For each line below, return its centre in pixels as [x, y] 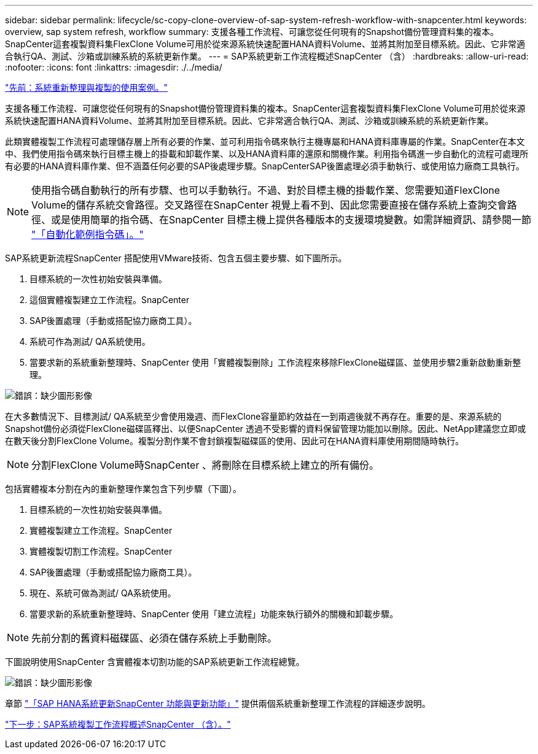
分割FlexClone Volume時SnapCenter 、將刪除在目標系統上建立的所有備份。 [205, 465]
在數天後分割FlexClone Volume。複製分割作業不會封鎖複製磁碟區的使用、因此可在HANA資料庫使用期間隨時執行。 [235, 441]
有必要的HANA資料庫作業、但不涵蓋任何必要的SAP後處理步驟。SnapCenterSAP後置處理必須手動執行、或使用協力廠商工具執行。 [265, 166]
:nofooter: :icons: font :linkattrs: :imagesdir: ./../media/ [114, 67]
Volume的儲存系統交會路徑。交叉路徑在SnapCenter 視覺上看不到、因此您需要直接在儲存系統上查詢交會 [269, 205]
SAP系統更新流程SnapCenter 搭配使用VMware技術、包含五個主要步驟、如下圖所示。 [176, 258]
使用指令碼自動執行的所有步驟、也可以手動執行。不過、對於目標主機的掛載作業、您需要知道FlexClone [266, 190]
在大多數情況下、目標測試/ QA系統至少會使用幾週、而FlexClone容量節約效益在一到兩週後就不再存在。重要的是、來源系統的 [253, 416]
